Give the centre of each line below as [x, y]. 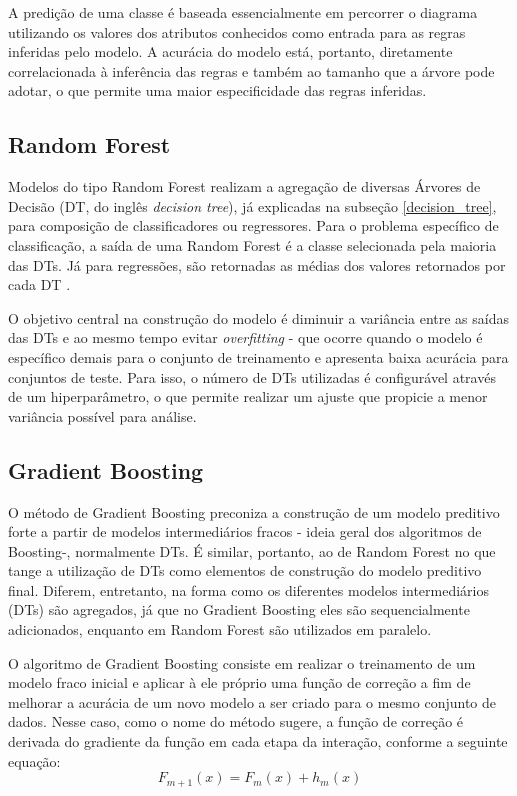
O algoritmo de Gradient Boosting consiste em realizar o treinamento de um [242, 662]
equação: [34, 760]
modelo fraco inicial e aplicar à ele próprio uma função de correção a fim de [239, 682]
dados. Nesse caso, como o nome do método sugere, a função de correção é [236, 721]
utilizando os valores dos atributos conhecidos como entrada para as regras [237, 31]
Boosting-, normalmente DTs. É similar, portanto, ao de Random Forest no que [252, 550]
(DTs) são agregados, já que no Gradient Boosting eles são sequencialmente [239, 609]
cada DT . [39, 284]
